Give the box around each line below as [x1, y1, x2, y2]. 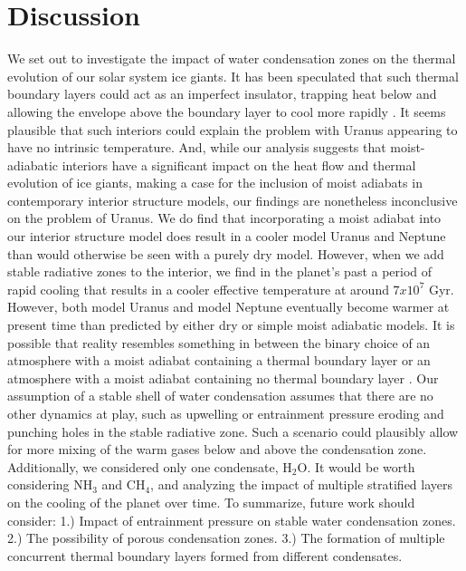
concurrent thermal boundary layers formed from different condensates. [7, 546, 403, 565]
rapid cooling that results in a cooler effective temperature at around [7, 279, 389, 298]
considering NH [7, 475, 93, 494]
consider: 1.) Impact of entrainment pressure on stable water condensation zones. [7, 510, 456, 529]
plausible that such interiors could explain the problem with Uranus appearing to [7, 120, 458, 139]
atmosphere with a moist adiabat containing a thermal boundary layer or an [7, 351, 431, 370]
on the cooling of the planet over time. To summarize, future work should [7, 492, 415, 511]
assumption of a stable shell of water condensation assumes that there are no [7, 386, 433, 405]
